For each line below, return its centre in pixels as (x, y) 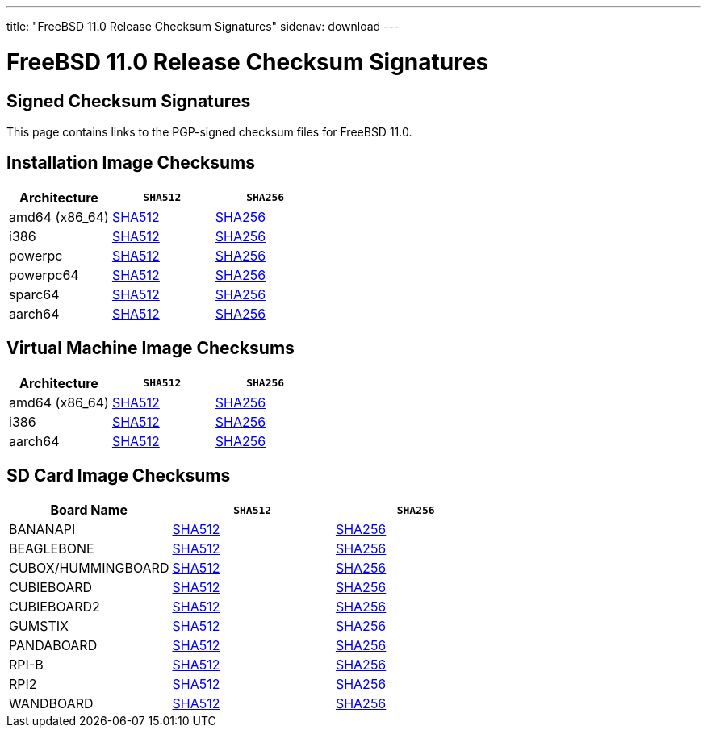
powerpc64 (44, 275)
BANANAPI (42, 530)
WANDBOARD (51, 704)
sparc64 (34, 294)
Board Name (89, 510)
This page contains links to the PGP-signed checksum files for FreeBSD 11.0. (209, 131)
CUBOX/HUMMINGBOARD (89, 568)
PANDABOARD (53, 646)
